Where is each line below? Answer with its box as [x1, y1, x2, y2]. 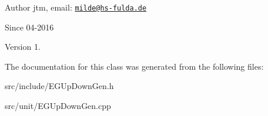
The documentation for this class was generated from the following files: [5, 60, 264, 72]
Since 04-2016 [5, 21, 54, 33]
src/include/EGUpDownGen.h [5, 80, 114, 92]
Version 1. [5, 40, 41, 53]
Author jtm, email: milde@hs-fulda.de [5, 1, 147, 13]
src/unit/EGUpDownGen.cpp [5, 100, 111, 112]
